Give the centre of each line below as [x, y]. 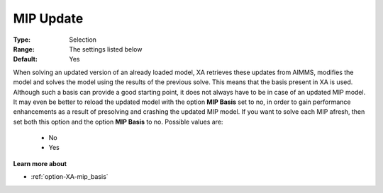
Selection [83, 40]
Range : [24, 49]
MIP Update [48, 18]
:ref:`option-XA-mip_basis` [70, 177]
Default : [26, 59]
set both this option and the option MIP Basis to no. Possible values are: [118, 122]
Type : [22, 40]
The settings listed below [106, 49]
